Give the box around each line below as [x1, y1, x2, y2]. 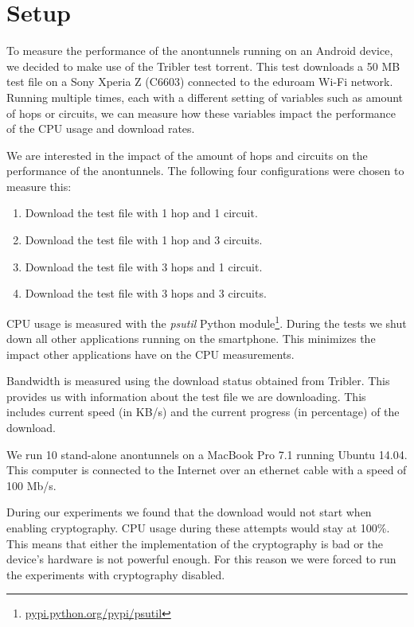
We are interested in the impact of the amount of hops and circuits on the [6, 146, 368, 163]
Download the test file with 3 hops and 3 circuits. [25, 285, 267, 302]
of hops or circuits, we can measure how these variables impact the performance [6, 104, 396, 121]
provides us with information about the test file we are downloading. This [6, 387, 366, 404]
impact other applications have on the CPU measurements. [6, 345, 295, 362]
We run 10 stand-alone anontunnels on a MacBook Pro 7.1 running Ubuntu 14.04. [6, 446, 408, 462]
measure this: [6, 177, 72, 194]
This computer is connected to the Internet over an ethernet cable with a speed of [6, 461, 407, 478]
